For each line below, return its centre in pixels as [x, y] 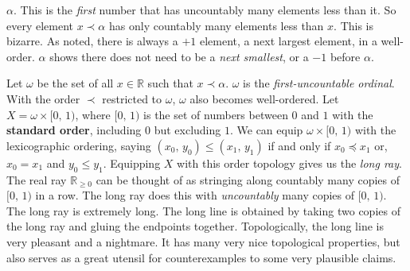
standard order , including [74, 130]
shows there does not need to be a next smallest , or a [179, 56]
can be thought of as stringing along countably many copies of [248, 179]
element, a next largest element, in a [289, 41]
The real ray [37, 179]
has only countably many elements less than [216, 25]
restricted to [132, 98]
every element [40, 25]
